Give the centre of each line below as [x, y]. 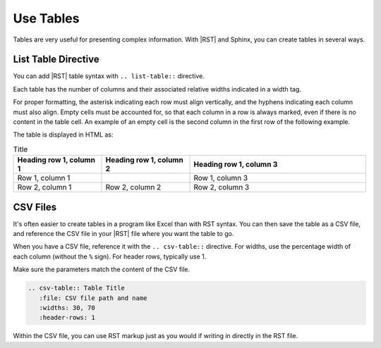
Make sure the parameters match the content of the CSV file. [102, 269]
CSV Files [35, 207]
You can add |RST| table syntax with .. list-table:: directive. [109, 76]
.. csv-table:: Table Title [76, 288]
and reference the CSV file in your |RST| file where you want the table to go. [123, 234]
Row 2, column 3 [222, 187]
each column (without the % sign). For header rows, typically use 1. [110, 256]
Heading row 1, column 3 [236, 164]
